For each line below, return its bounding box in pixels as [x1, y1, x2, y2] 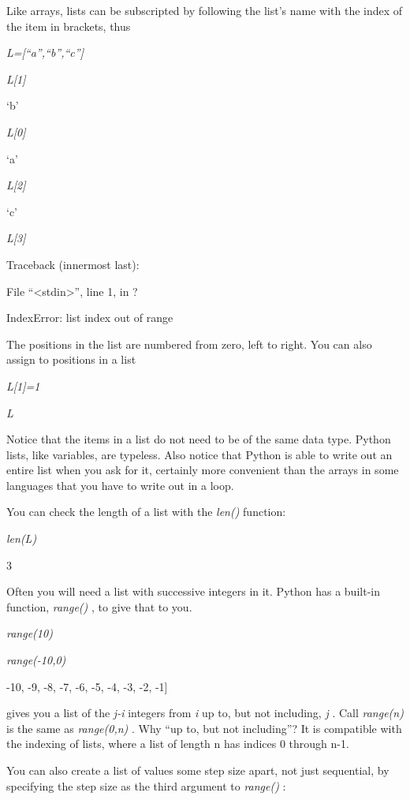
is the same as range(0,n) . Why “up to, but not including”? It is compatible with [6, 720, 402, 736]
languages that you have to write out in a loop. [6, 477, 234, 493]
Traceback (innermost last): [6, 256, 140, 272]
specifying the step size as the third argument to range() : [6, 777, 286, 794]
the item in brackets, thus [6, 17, 131, 34]
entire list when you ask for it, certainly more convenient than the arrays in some [6, 462, 399, 478]
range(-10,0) [6, 652, 66, 668]
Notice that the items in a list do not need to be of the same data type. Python [6, 431, 391, 447]
